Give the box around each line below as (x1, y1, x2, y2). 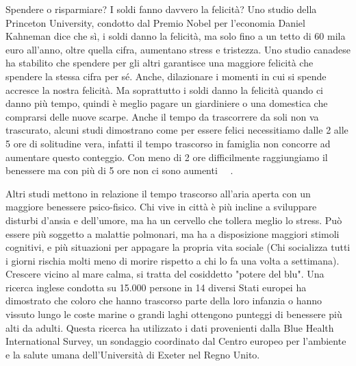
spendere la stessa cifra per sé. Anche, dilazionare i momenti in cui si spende (5, 69, 327, 83)
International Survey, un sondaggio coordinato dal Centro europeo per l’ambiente (5, 334, 346, 348)
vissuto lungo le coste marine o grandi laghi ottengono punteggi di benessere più (5, 307, 342, 321)
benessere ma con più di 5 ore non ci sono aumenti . (5, 163, 233, 178)
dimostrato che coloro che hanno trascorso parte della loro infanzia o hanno (5, 293, 322, 308)
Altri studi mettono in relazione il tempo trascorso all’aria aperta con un (5, 186, 311, 200)
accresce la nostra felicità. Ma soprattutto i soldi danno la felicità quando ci (5, 82, 323, 97)
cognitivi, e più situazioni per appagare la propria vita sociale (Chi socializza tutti (5, 240, 351, 254)
